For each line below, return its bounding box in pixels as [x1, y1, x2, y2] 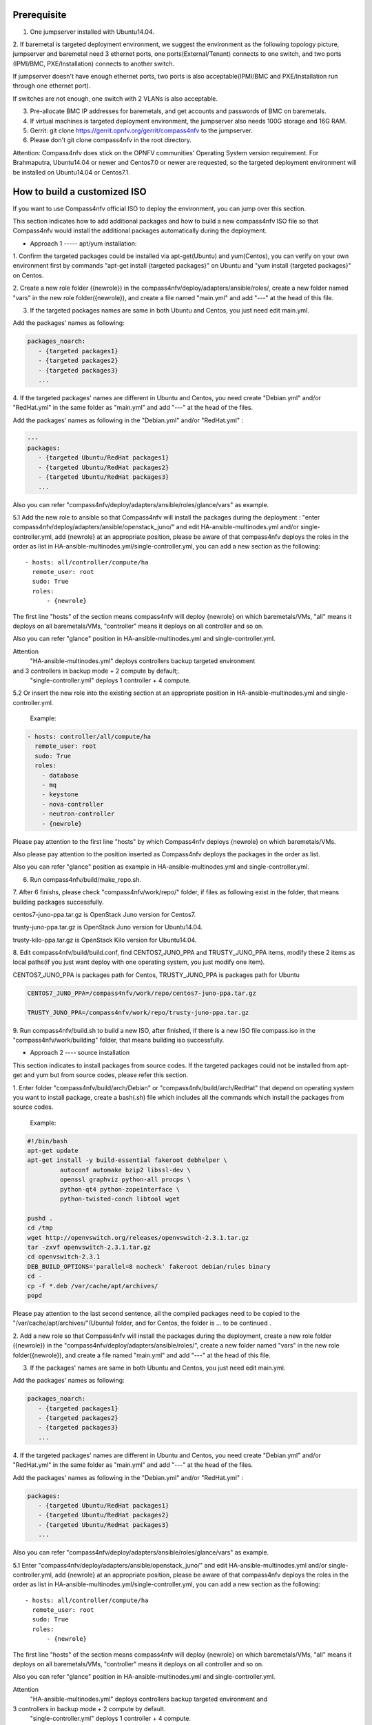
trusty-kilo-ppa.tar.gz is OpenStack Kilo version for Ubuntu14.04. [12, 936, 197, 944]
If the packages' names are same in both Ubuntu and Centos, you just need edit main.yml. [30, 1363, 286, 1372]
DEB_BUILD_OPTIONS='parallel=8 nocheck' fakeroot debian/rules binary [27, 1263, 271, 1270]
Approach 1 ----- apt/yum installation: [30, 239, 137, 248]
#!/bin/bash [27, 1137, 68, 1145]
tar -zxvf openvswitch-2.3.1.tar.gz [27, 1243, 152, 1251]
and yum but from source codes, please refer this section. [23, 1071, 189, 1079]
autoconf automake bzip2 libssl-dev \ [59, 1166, 191, 1174]
